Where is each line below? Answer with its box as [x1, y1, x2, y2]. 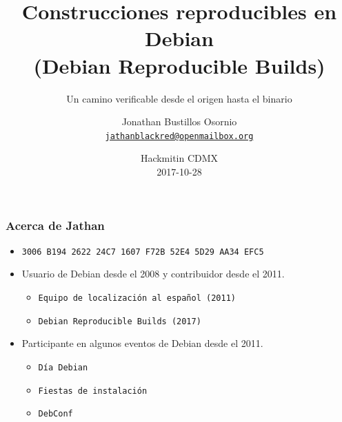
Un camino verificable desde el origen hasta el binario [66, 91, 292, 105]
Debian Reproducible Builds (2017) [38, 316, 201, 326]
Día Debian [38, 362, 88, 372]
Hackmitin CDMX [140, 151, 219, 165]
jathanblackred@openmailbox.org [105, 131, 254, 141]
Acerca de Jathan [6, 216, 105, 233]
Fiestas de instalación [38, 386, 148, 396]
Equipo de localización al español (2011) [38, 293, 236, 304]
